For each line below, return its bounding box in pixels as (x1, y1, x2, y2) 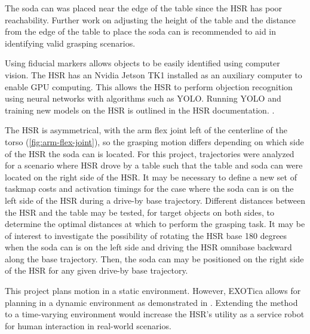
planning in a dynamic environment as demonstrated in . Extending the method (5, 296, 298, 308)
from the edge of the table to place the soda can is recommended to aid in (5, 25, 277, 38)
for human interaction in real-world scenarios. (5, 319, 171, 332)
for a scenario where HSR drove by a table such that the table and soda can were (5, 159, 303, 171)
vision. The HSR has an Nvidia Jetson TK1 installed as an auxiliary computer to (5, 68, 302, 81)
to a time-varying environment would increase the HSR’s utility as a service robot (5, 308, 305, 320)
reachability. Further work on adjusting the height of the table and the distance (5, 13, 296, 26)
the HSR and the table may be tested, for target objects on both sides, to (5, 206, 274, 218)
